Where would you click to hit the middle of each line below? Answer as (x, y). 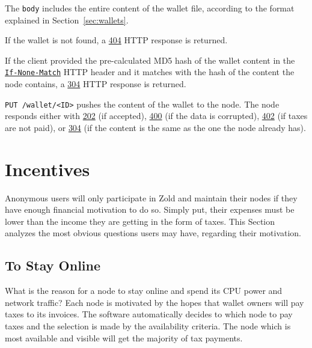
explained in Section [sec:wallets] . (67, 20)
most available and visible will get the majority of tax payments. (124, 337)
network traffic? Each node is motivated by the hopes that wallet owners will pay (154, 302)
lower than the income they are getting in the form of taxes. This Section (140, 221)
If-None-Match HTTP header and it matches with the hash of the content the (150, 72)
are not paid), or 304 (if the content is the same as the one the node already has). (155, 127)
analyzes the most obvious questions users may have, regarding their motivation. (153, 233)
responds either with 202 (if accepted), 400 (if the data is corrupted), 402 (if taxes (156, 116)
